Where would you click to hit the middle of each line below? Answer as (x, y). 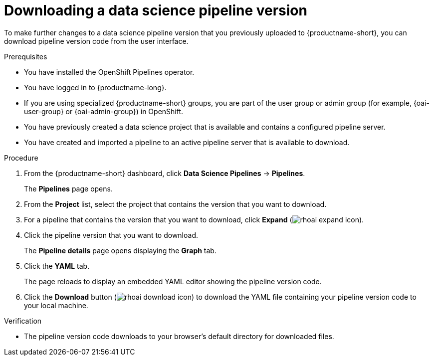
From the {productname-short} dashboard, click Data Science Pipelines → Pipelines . (165, 173)
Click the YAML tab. (57, 266)
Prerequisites (26, 56)
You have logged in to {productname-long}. (95, 87)
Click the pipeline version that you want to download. (111, 235)
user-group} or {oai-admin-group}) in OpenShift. (104, 111)
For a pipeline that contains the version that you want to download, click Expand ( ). (194, 219)
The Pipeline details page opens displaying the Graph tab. (120, 250)
